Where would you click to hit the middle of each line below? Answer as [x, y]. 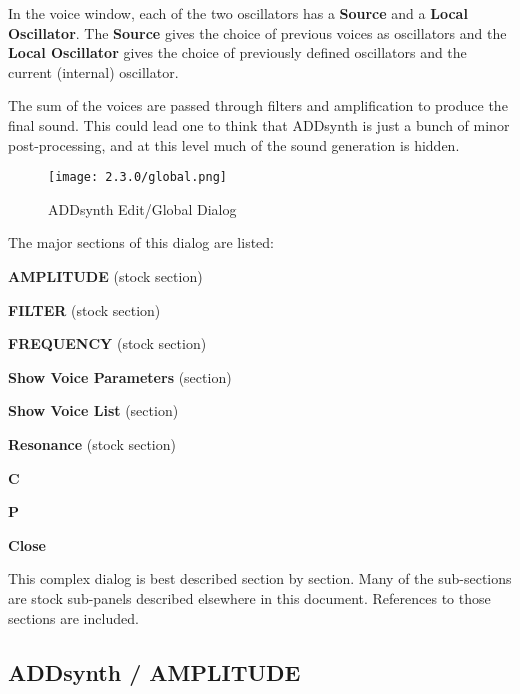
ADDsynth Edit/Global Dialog [142, 208]
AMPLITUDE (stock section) [105, 276]
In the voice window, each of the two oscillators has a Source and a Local [238, 13]
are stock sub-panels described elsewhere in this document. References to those [249, 597]
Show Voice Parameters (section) [120, 376]
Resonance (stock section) [92, 443]
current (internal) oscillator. [93, 71]
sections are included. [73, 617]
